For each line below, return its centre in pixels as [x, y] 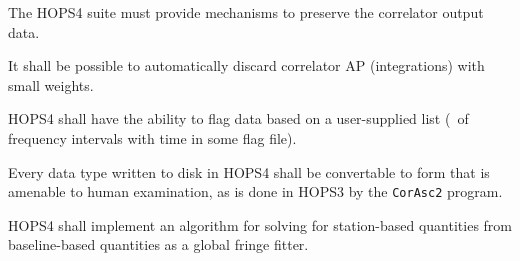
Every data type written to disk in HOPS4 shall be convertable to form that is [249, 171]
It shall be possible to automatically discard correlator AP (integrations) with [246, 65]
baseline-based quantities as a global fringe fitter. [158, 244]
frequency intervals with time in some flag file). [152, 137]
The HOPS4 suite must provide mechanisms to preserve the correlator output [246, 12]
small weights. [51, 84]
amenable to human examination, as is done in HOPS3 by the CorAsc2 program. [255, 191]
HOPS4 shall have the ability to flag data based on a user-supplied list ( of [238, 118]
